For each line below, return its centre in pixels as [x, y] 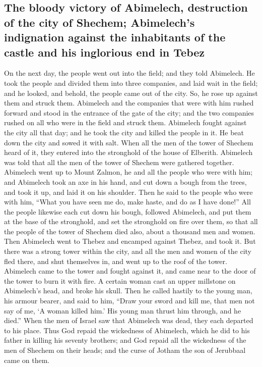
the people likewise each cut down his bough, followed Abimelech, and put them [128, 211]
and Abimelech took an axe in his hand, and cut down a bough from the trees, [125, 181]
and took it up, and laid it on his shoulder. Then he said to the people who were [128, 192]
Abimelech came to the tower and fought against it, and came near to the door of [130, 271]
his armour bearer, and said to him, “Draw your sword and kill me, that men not [129, 301]
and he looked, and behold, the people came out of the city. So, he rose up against [131, 93]
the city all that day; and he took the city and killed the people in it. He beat [124, 132]
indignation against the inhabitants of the [115, 37]
